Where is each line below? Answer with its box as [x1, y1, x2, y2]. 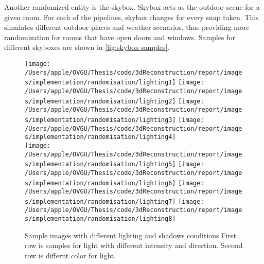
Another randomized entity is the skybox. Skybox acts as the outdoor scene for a [4, 2, 260, 12]
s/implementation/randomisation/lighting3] [25, 116, 176, 124]
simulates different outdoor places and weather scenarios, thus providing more [4, 22, 250, 32]
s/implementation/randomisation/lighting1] [25, 79, 176, 86]
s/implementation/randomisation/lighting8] [25, 215, 176, 223]
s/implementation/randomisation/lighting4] [25, 133, 176, 141]
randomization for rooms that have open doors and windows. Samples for [4, 31, 235, 42]
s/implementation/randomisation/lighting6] [25, 179, 176, 187]
